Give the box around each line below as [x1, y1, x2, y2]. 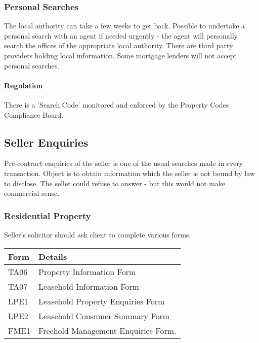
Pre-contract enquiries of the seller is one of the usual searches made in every [4, 158, 243, 168]
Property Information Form [38, 265, 136, 278]
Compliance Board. [4, 109, 64, 120]
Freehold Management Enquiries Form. [38, 324, 177, 336]
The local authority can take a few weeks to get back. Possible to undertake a [4, 20, 245, 31]
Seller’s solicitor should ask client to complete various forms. [4, 229, 191, 239]
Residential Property [4, 209, 91, 222]
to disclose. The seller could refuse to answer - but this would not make [4, 178, 226, 188]
